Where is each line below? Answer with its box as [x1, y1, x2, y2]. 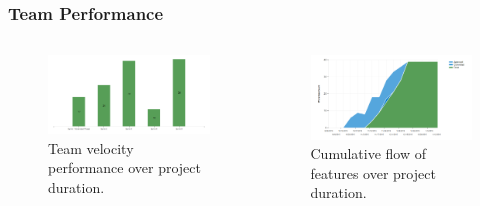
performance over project [48, 157, 201, 178]
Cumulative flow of [310, 143, 426, 164]
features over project [310, 162, 436, 183]
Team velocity [48, 137, 134, 158]
